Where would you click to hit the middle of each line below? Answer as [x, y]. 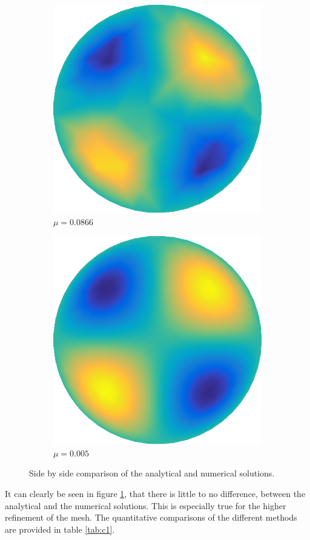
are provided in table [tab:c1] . [60, 529]
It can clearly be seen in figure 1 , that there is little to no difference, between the [155, 493]
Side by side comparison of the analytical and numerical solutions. [152, 473]
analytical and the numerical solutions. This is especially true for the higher [146, 505]
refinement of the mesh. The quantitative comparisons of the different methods [151, 517]
